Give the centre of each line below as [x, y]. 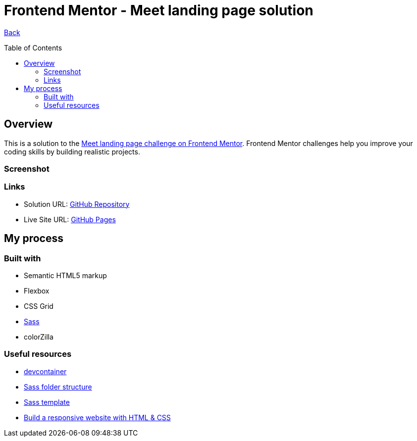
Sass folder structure [58, 387]
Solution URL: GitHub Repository [77, 204]
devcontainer [45, 371]
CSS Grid [39, 306]
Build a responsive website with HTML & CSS [97, 417]
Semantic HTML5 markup [65, 275]
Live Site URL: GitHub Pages [70, 219]
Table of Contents [33, 48]
